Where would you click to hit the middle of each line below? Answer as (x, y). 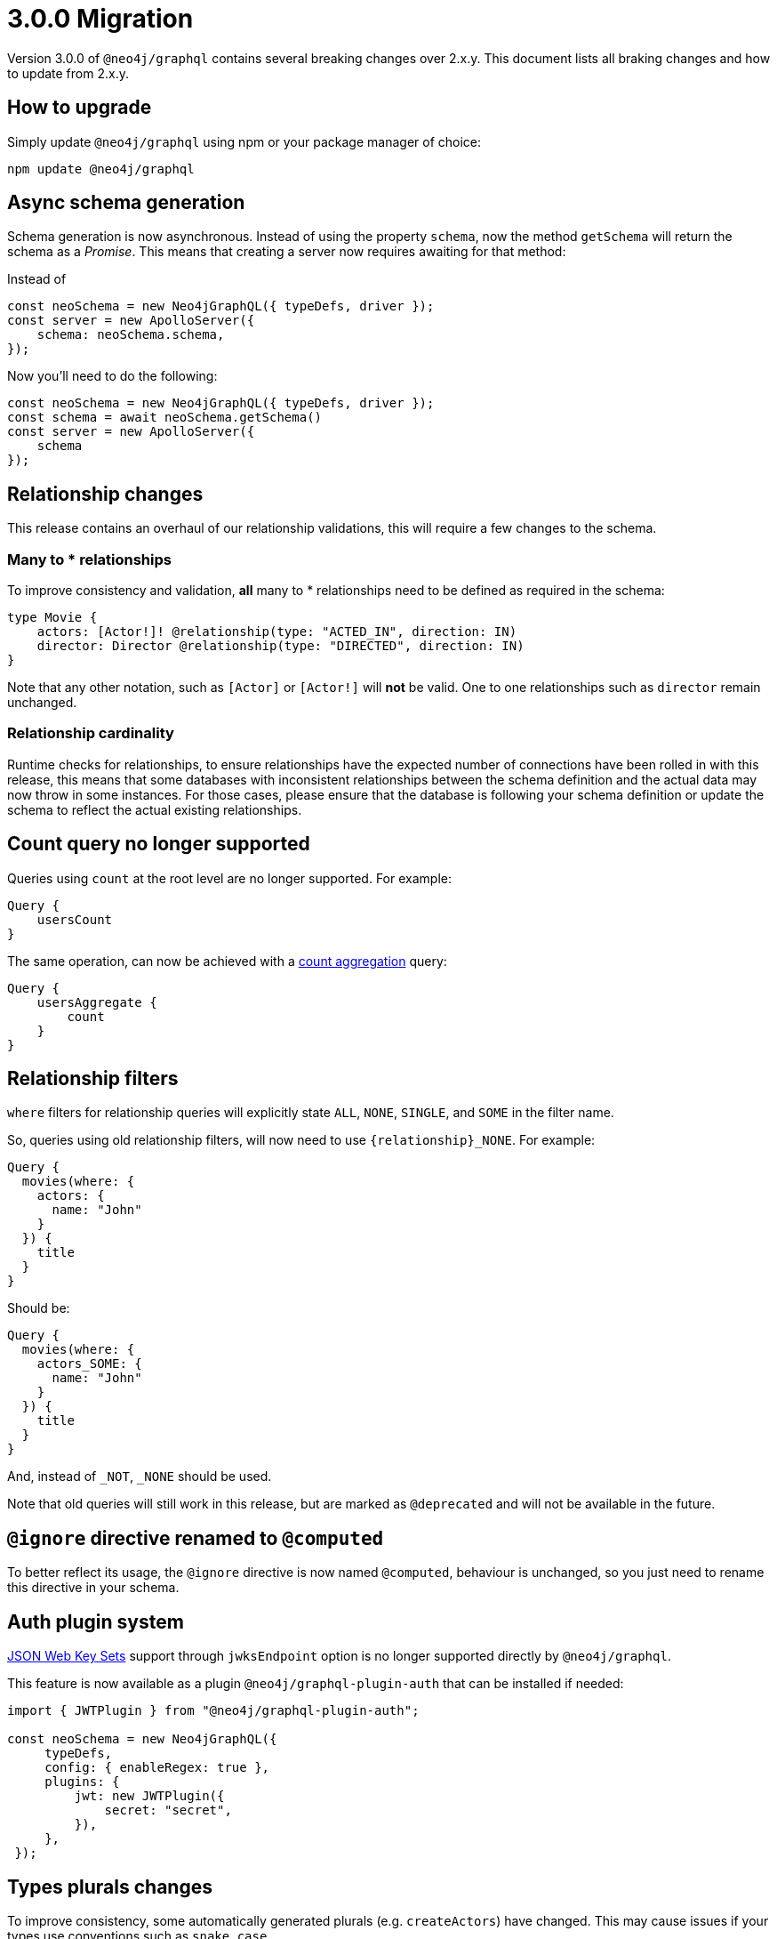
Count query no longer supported (159, 844)
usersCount (75, 919)
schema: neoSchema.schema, (131, 335)
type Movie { (52, 618)
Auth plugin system (96, 1621)
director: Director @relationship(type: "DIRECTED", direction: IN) (280, 646)
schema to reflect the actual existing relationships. (155, 809)
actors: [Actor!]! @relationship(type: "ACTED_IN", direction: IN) (277, 632)
